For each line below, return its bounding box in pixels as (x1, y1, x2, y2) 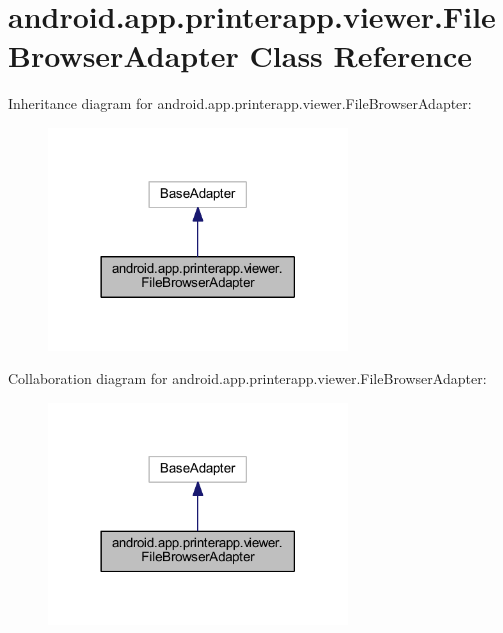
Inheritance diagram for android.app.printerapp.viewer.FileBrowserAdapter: (8, 93, 472, 114)
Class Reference (249, 35, 473, 76)
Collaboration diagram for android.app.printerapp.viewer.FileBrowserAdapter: (8, 368, 487, 389)
